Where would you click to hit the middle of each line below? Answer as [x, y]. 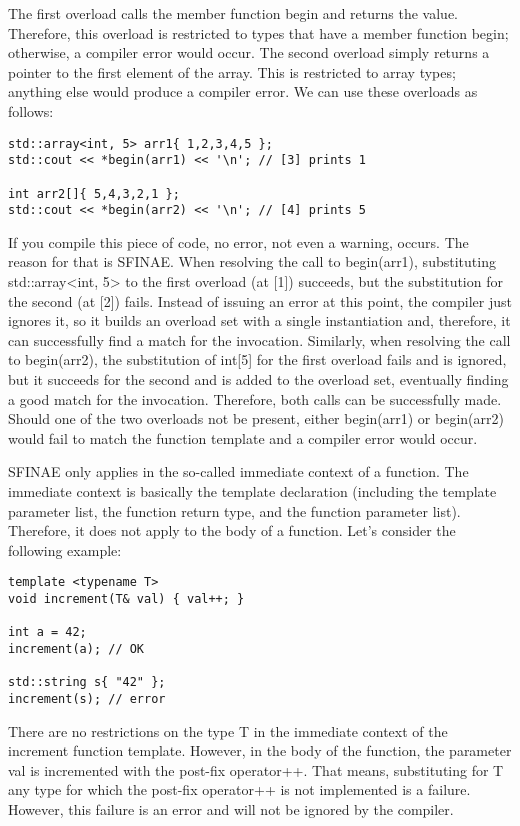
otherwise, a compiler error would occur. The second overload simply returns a [249, 52]
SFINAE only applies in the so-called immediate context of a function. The [238, 471]
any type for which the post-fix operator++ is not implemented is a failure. [239, 789]
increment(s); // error [87, 698]
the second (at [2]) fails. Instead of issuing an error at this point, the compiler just [260, 300]
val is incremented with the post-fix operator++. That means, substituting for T [256, 769]
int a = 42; [47, 632]
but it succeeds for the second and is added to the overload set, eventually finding [258, 379]
